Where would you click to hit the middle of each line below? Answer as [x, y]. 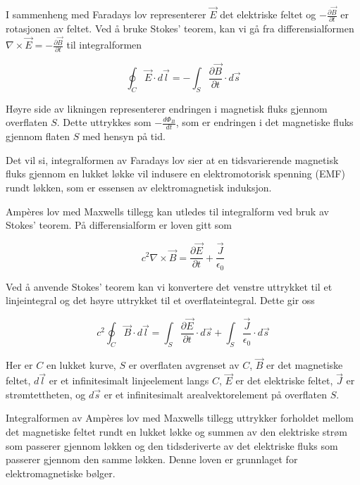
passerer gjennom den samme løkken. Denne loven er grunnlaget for [152, 459]
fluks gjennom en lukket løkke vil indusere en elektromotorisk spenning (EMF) [175, 174]
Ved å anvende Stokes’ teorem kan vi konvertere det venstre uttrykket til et [169, 286]
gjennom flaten [38, 136]
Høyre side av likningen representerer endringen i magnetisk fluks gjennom [167, 108]
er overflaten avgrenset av [184, 365]
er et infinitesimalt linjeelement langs [129, 380]
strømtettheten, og [46, 394]
